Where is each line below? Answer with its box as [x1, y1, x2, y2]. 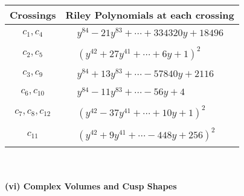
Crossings [10, 8, 56, 22]
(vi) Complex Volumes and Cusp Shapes [5, 179, 177, 192]
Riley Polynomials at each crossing [65, 8, 234, 22]
